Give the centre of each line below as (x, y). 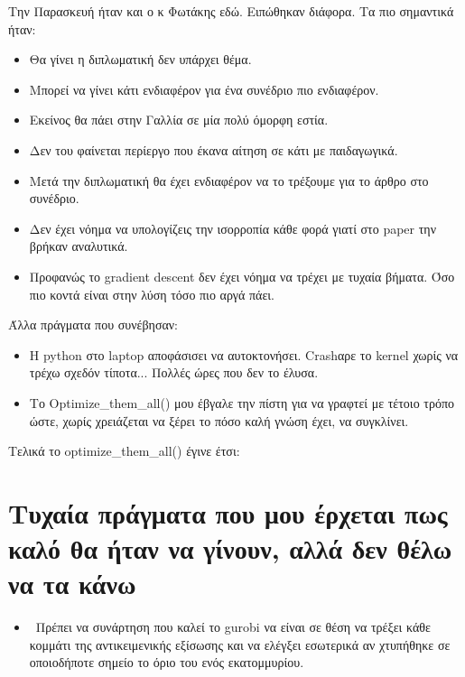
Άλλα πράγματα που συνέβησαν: (93, 325)
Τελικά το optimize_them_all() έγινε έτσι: (124, 451)
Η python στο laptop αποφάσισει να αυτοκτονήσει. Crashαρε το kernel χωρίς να (244, 354)
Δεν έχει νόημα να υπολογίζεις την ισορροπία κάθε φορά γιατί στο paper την (233, 228)
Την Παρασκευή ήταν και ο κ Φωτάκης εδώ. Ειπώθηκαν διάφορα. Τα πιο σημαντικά (231, 11)
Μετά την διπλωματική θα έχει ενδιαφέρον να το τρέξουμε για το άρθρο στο (229, 180)
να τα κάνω (72, 584)
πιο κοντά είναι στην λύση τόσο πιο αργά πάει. (152, 294)
